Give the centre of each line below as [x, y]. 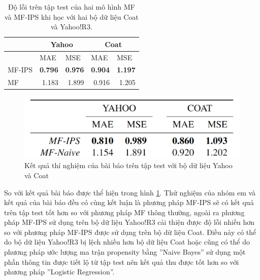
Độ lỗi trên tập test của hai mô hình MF [71, 7]
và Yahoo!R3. [71, 27]
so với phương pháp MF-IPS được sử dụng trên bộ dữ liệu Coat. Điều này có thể [130, 232]
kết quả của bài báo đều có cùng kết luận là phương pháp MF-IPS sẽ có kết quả [129, 202]
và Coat [37, 175]
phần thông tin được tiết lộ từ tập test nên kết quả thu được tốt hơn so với [122, 262]
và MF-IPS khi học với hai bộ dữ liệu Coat [72, 16]
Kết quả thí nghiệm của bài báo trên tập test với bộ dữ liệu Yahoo [128, 165]
